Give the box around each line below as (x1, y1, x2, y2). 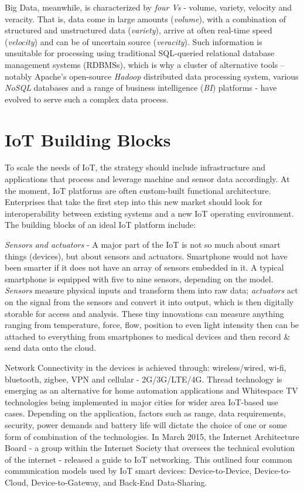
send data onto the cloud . (5, 341, 97, 354)
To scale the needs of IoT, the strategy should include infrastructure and (5, 161, 266, 173)
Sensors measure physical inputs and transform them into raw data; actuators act (5, 284, 298, 296)
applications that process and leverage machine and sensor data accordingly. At (5, 173, 290, 185)
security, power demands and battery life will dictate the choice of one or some (5, 418, 287, 430)
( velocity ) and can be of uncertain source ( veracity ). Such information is (5, 35, 262, 47)
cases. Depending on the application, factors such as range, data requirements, (5, 407, 286, 419)
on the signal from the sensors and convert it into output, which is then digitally (5, 296, 294, 307)
